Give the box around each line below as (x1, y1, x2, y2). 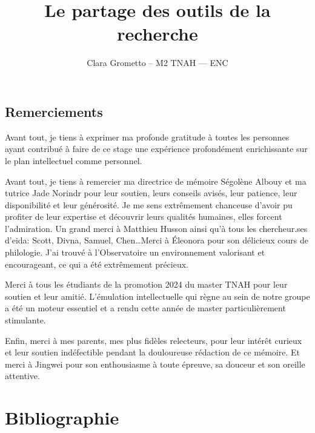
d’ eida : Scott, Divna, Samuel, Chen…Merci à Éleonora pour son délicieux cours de (5, 234, 308, 246)
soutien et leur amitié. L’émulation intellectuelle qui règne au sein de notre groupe (5, 289, 310, 302)
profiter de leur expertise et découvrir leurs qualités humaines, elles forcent (5, 210, 282, 223)
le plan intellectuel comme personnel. (5, 154, 142, 167)
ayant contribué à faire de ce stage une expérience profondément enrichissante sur (5, 142, 308, 155)
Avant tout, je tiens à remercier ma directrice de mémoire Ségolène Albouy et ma (5, 174, 307, 187)
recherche (117, 21, 198, 46)
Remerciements (5, 102, 103, 121)
